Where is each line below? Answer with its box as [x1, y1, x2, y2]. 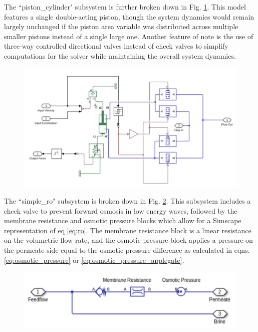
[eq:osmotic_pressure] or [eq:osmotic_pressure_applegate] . [4, 254, 184, 265]
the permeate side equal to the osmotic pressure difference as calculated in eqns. [4, 244, 250, 255]
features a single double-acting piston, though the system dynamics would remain [4, 11, 254, 22]
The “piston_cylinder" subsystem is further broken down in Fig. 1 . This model [4, 2, 246, 12]
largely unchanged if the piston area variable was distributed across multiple [4, 21, 238, 32]
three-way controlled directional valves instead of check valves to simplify [4, 41, 228, 51]
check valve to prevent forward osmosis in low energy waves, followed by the [4, 205, 237, 216]
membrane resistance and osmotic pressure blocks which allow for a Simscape [4, 215, 241, 226]
